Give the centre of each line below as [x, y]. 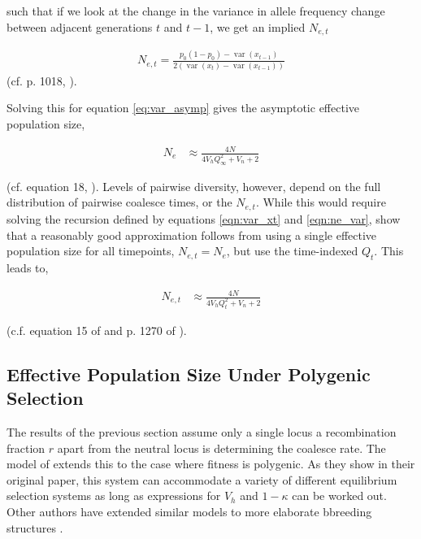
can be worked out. [339, 496]
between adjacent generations [80, 26]
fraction [26, 448]
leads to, [28, 267]
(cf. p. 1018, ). [42, 80]
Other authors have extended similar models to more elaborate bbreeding [189, 512]
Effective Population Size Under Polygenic [189, 374]
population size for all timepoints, [91, 251]
